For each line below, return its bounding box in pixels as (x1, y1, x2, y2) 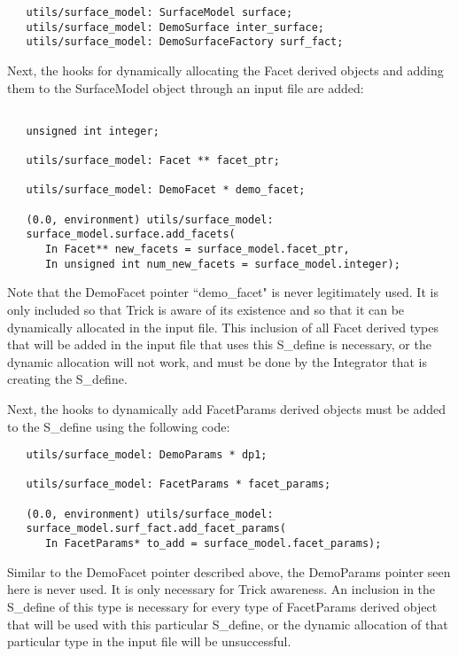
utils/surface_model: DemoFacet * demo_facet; (26, 184, 306, 197)
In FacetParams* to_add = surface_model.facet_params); (44, 537, 382, 551)
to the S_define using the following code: (7, 417, 230, 435)
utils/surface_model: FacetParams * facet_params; (26, 478, 331, 491)
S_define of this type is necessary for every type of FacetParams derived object (7, 597, 438, 615)
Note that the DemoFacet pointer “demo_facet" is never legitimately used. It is (7, 283, 439, 301)
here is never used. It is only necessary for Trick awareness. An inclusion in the (7, 580, 436, 598)
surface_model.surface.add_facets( (26, 228, 236, 241)
